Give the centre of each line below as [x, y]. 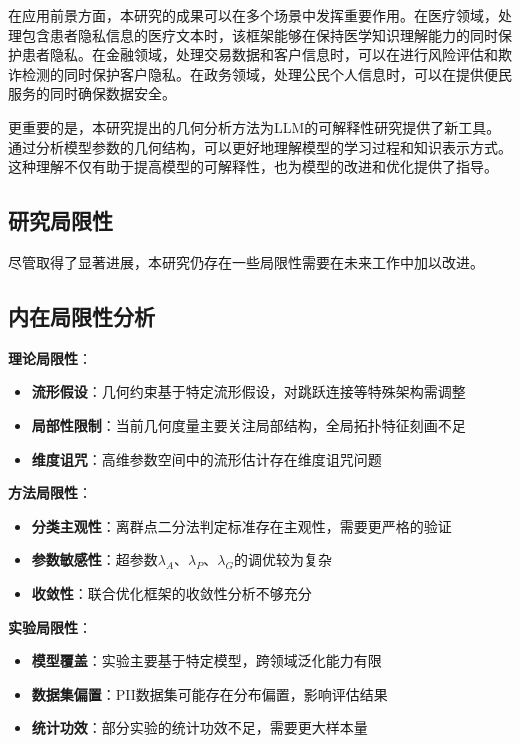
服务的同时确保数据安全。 [92, 93]
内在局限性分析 [81, 315]
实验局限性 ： [50, 626]
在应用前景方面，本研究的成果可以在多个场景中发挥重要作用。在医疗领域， [253, 15]
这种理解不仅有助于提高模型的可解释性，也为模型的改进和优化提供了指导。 [253, 166]
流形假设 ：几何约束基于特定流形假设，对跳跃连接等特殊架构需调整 [248, 391]
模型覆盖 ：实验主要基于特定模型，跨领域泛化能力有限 [206, 660]
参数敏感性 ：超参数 [94, 559]
